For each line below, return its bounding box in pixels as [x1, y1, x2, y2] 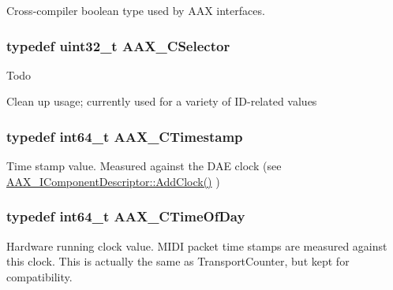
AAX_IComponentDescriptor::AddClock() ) [6, 173, 220, 189]
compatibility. [6, 268, 73, 284]
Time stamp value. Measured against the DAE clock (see [6, 158, 282, 174]
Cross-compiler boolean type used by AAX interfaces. [6, 2, 265, 18]
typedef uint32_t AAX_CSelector [6, 35, 230, 55]
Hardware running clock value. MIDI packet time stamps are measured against [6, 237, 387, 254]
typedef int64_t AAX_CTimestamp [6, 126, 243, 146]
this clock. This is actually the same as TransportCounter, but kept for [6, 253, 350, 270]
